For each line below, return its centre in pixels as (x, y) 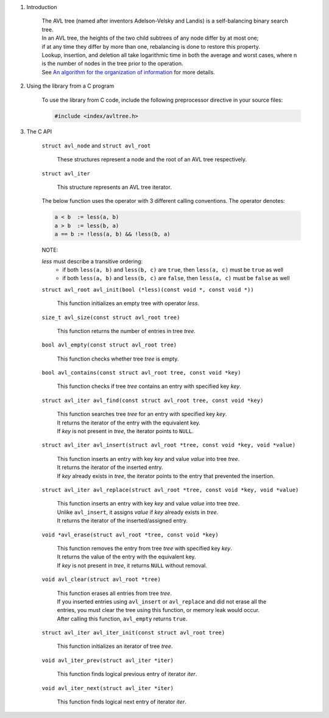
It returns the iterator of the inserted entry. (110, 467)
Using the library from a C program (70, 86)
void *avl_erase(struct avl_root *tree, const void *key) (130, 535)
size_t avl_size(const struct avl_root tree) (111, 317)
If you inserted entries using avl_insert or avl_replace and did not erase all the (162, 601)
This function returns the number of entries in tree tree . (126, 331)
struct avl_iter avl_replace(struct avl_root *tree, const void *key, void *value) (170, 490)
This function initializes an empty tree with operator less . (128, 303)
